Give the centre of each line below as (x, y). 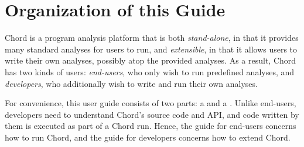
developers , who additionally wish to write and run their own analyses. (131, 83)
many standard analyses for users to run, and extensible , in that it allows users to (151, 49)
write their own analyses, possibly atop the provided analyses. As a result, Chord (151, 60)
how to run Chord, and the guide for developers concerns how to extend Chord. (148, 137)
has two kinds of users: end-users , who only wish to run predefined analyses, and (150, 71)
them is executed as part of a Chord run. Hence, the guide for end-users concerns (151, 126)
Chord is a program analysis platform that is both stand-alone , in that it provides (152, 38)
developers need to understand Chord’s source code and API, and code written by (152, 114)
